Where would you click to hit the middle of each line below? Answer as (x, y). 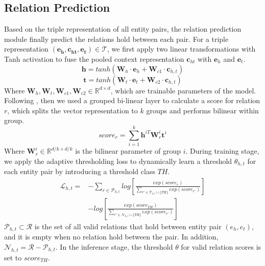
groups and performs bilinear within (202, 110)
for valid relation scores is (221, 246)
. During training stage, (222, 151)
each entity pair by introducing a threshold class (80, 171)
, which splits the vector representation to (73, 110)
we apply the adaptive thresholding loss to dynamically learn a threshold (118, 161)
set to (13, 257)
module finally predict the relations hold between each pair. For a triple (116, 39)
